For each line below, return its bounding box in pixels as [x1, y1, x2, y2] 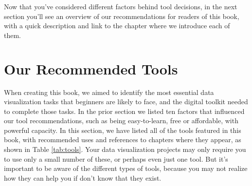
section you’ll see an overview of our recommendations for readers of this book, [4, 11, 239, 21]
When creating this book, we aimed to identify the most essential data [4, 87, 214, 97]
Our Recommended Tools [4, 58, 178, 78]
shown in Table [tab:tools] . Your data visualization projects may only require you [4, 144, 246, 154]
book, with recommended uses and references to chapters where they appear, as [4, 134, 241, 145]
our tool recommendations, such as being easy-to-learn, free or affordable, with [4, 115, 238, 126]
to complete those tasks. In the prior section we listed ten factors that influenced [4, 106, 245, 116]
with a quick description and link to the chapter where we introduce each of [4, 20, 230, 31]
